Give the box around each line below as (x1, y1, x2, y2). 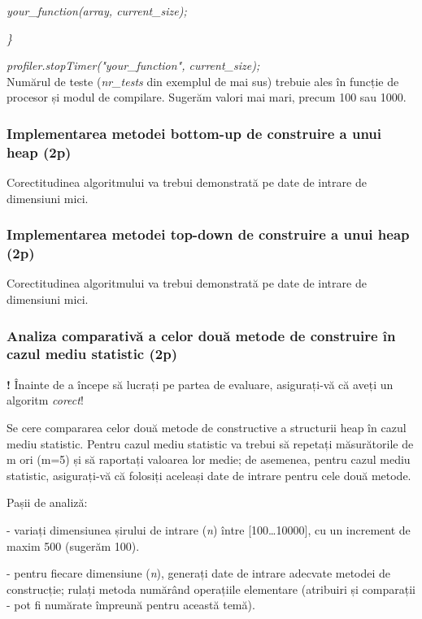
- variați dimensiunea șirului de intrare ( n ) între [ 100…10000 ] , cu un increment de (7, 521, 411, 538)
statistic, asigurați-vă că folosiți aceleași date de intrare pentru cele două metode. (7, 466, 411, 483)
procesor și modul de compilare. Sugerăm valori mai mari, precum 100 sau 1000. (7, 89, 407, 106)
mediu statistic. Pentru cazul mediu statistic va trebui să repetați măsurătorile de (7, 435, 414, 452)
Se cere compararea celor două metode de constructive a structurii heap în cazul (7, 418, 407, 435)
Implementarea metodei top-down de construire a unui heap (7, 224, 410, 245)
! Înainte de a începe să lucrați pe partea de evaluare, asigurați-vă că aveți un (7, 375, 394, 392)
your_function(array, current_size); (7, 2, 187, 19)
